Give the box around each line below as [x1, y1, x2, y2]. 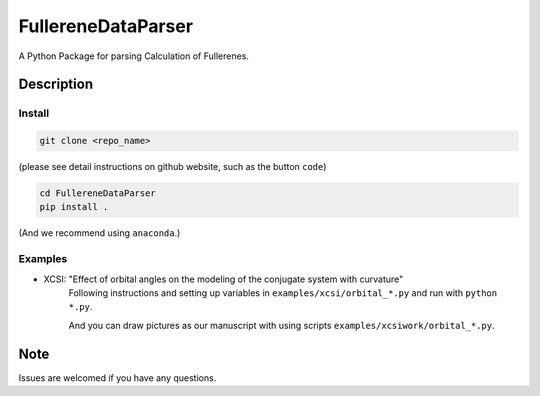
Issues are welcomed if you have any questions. [18, 371, 217, 384]
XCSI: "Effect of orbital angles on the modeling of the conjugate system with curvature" [43, 273, 404, 285]
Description [18, 76, 94, 93]
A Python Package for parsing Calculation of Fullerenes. [18, 50, 250, 62]
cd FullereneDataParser [39, 188, 157, 199]
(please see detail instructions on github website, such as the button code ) [18, 161, 327, 173]
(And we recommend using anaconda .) [18, 227, 181, 239]
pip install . [39, 201, 109, 213]
